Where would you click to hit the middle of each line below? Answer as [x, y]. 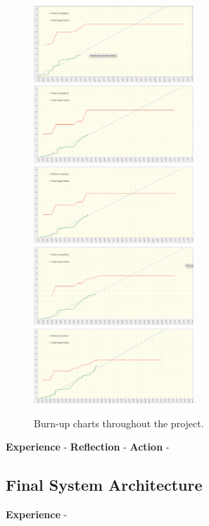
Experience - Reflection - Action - [88, 447]
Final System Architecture [104, 485]
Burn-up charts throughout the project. [119, 423]
